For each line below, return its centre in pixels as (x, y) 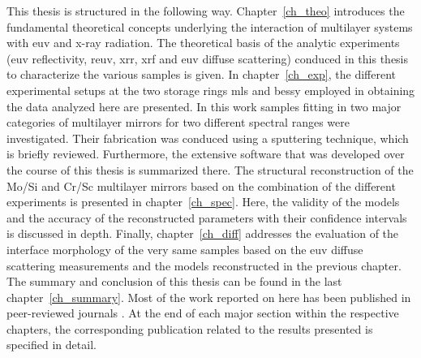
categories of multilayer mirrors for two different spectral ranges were (178, 122)
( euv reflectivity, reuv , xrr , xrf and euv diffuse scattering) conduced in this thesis (208, 58)
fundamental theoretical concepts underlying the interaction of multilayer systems (210, 26)
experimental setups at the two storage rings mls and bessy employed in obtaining (211, 90)
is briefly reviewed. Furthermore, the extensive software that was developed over (206, 154)
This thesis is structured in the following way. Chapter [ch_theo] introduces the (206, 11)
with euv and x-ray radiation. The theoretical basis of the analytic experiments (203, 43)
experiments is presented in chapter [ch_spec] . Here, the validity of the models (203, 202)
